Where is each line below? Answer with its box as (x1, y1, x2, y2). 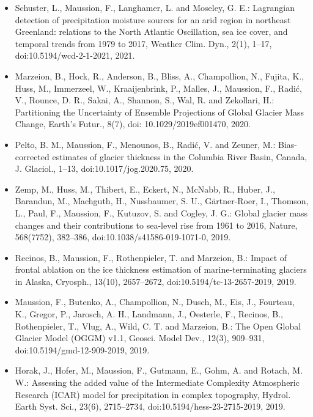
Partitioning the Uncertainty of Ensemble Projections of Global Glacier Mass (15, 105, 304, 118)
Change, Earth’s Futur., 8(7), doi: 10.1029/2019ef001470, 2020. (15, 117, 251, 130)
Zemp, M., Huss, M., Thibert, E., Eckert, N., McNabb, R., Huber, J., (15, 182, 275, 195)
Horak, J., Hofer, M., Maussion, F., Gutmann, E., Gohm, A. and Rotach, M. (15, 364, 303, 377)
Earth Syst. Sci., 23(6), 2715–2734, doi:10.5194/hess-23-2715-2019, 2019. (15, 400, 285, 413)
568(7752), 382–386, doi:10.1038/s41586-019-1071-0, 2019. (15, 231, 231, 243)
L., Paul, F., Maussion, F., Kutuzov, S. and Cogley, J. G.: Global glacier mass (15, 206, 308, 219)
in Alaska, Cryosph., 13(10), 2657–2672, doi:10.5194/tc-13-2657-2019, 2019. (15, 275, 296, 287)
